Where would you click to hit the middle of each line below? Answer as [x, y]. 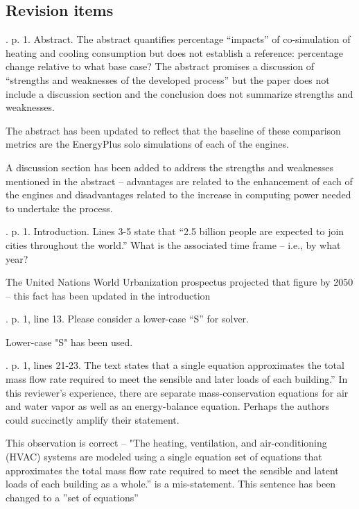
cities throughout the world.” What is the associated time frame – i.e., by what [173, 244]
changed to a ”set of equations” [72, 497]
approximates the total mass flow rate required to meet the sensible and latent [172, 470]
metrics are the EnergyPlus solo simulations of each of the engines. [147, 144]
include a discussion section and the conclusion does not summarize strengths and [179, 93]
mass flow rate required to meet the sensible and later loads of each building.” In [177, 379]
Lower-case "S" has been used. [69, 342]
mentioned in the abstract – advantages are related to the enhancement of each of [179, 181]
